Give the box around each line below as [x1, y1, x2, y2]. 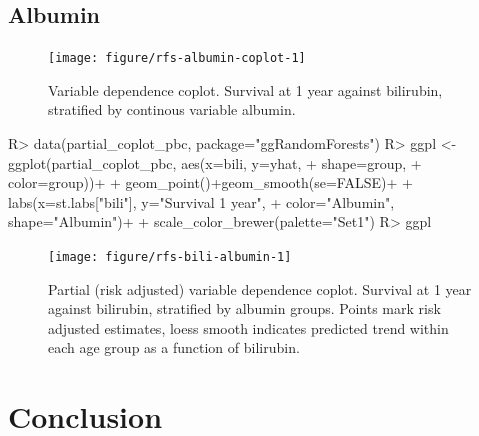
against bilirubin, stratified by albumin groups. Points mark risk [48, 298, 441, 319]
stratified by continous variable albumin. [48, 99, 296, 120]
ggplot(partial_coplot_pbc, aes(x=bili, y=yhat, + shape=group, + [8, 152, 422, 173]
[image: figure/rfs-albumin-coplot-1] [48, 51, 306, 66]
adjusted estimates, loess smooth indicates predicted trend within [48, 317, 449, 338]
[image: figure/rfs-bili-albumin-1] [48, 250, 292, 265]
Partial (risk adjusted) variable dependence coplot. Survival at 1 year [48, 278, 472, 299]
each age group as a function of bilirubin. [48, 337, 300, 358]
